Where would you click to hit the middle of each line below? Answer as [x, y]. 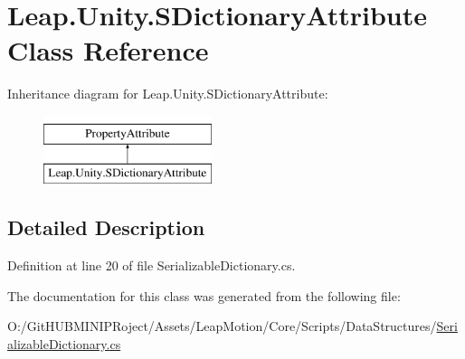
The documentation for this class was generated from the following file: [204, 295]
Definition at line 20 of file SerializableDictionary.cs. [152, 265]
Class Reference [108, 50]
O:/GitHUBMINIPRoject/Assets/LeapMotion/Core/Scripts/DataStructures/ [222, 326]
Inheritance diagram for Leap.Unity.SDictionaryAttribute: [168, 94]
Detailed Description [106, 227]
